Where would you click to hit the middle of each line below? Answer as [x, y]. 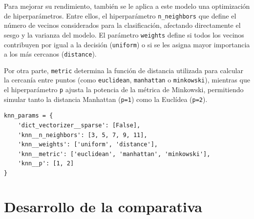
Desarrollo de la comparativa [103, 206]
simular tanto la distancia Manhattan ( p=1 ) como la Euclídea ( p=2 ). [106, 99]
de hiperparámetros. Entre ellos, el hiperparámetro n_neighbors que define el [120, 15]
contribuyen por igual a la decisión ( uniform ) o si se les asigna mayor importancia [127, 44]
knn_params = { [29, 116]
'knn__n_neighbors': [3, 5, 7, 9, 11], [83, 135]
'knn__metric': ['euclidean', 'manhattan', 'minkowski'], [114, 154]
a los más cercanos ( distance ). [50, 54]
